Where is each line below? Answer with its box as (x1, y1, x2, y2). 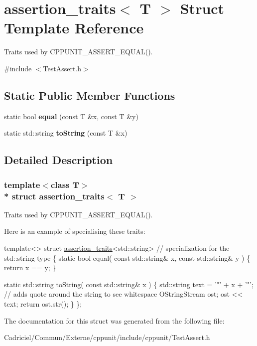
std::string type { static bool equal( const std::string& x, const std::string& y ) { (4, 252, 251, 263)
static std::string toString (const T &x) (4, 128, 128, 138)
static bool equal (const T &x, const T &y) (4, 111, 138, 121)
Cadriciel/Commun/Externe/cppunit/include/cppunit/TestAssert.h (4, 332, 210, 343)
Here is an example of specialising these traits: (4, 226, 145, 236)
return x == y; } (4, 262, 56, 273)
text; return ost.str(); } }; (4, 298, 82, 309)
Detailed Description (4, 152, 113, 168)
